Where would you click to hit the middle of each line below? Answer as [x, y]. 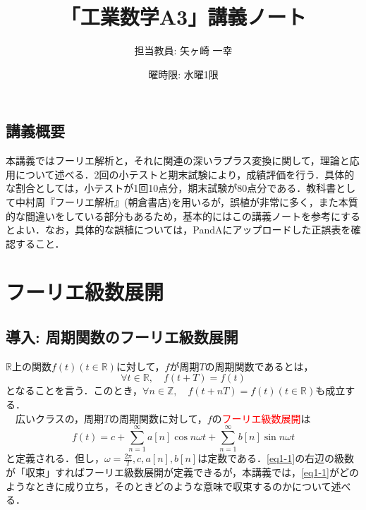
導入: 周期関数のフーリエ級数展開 [122, 337]
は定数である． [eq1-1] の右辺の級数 [276, 458]
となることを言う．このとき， [74, 390]
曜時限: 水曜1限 [183, 74]
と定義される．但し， [55, 458]
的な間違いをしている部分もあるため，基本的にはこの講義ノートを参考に [173, 215]
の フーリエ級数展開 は [261, 418]
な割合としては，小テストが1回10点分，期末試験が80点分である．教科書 [171, 188]
